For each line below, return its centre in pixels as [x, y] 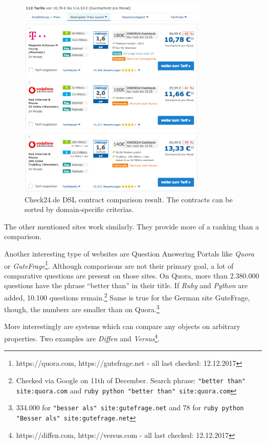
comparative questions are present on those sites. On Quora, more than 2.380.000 [132, 275]
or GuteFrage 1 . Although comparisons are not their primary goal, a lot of [119, 265]
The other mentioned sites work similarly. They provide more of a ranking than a [132, 226]
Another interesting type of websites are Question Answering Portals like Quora [129, 253]
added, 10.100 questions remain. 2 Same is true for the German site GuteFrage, [127, 296]
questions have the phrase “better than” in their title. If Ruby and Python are [126, 285]
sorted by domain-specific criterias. [79, 209]
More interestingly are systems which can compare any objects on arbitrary [122, 326]
